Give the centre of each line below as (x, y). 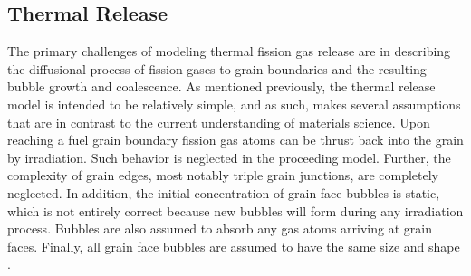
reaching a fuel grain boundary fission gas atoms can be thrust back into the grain (235, 140)
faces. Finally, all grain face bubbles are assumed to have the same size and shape (234, 246)
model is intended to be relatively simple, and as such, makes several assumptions (234, 104)
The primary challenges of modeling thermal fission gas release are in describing (229, 51)
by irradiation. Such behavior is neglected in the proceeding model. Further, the (229, 157)
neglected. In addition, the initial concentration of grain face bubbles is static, (224, 192)
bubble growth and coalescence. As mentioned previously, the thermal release (221, 86)
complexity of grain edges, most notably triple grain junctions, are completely (223, 175)
